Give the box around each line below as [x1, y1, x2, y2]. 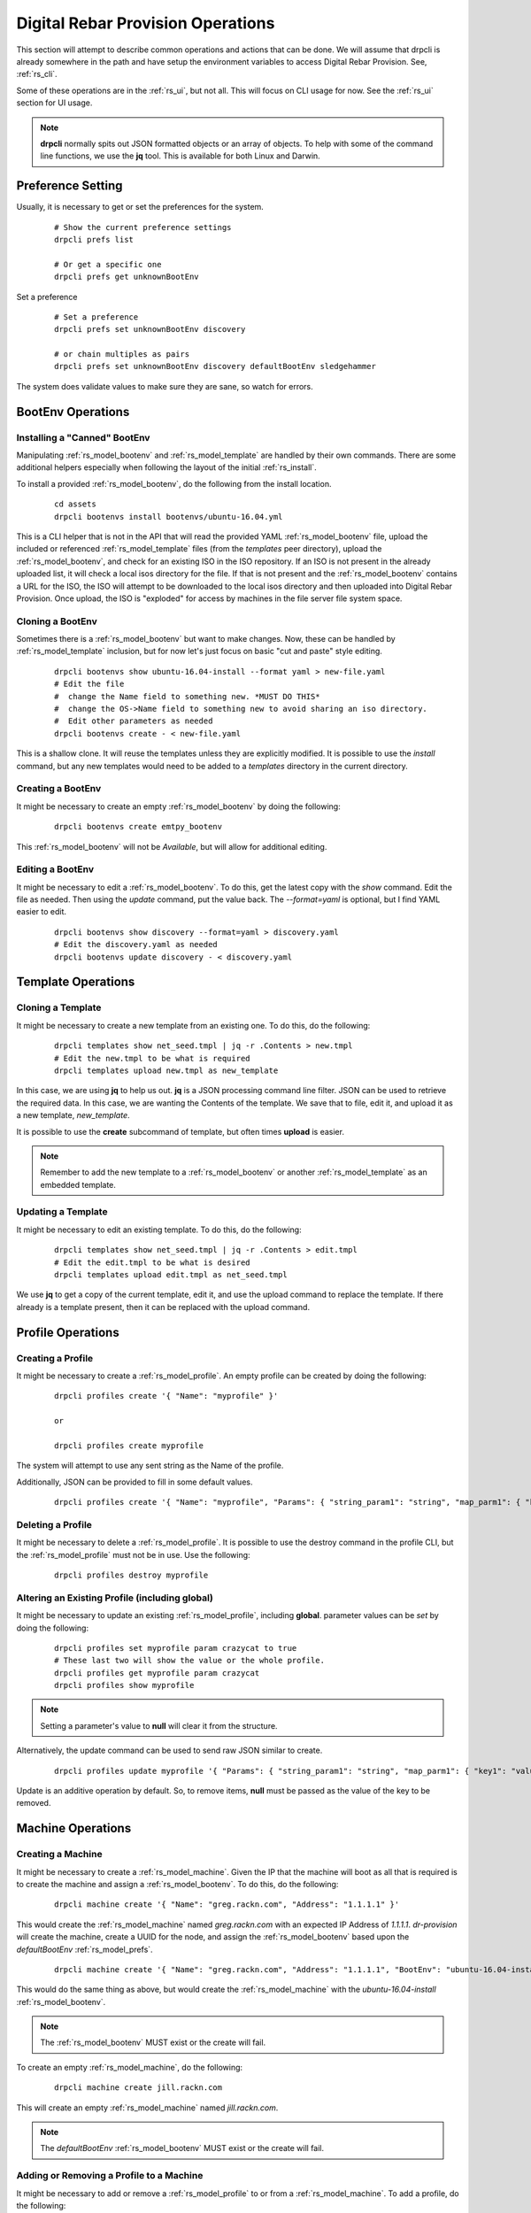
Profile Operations [16, 1324, 119, 1340]
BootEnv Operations [16, 404, 130, 420]
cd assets [54, 499, 96, 509]
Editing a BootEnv [16, 863, 95, 875]
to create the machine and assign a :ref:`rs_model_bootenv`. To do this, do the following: [16, 1878, 339, 1889]
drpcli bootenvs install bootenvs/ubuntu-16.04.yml [54, 512, 283, 521]
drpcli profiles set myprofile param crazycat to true [54, 1643, 297, 1653]
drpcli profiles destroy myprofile [54, 1569, 209, 1580]
